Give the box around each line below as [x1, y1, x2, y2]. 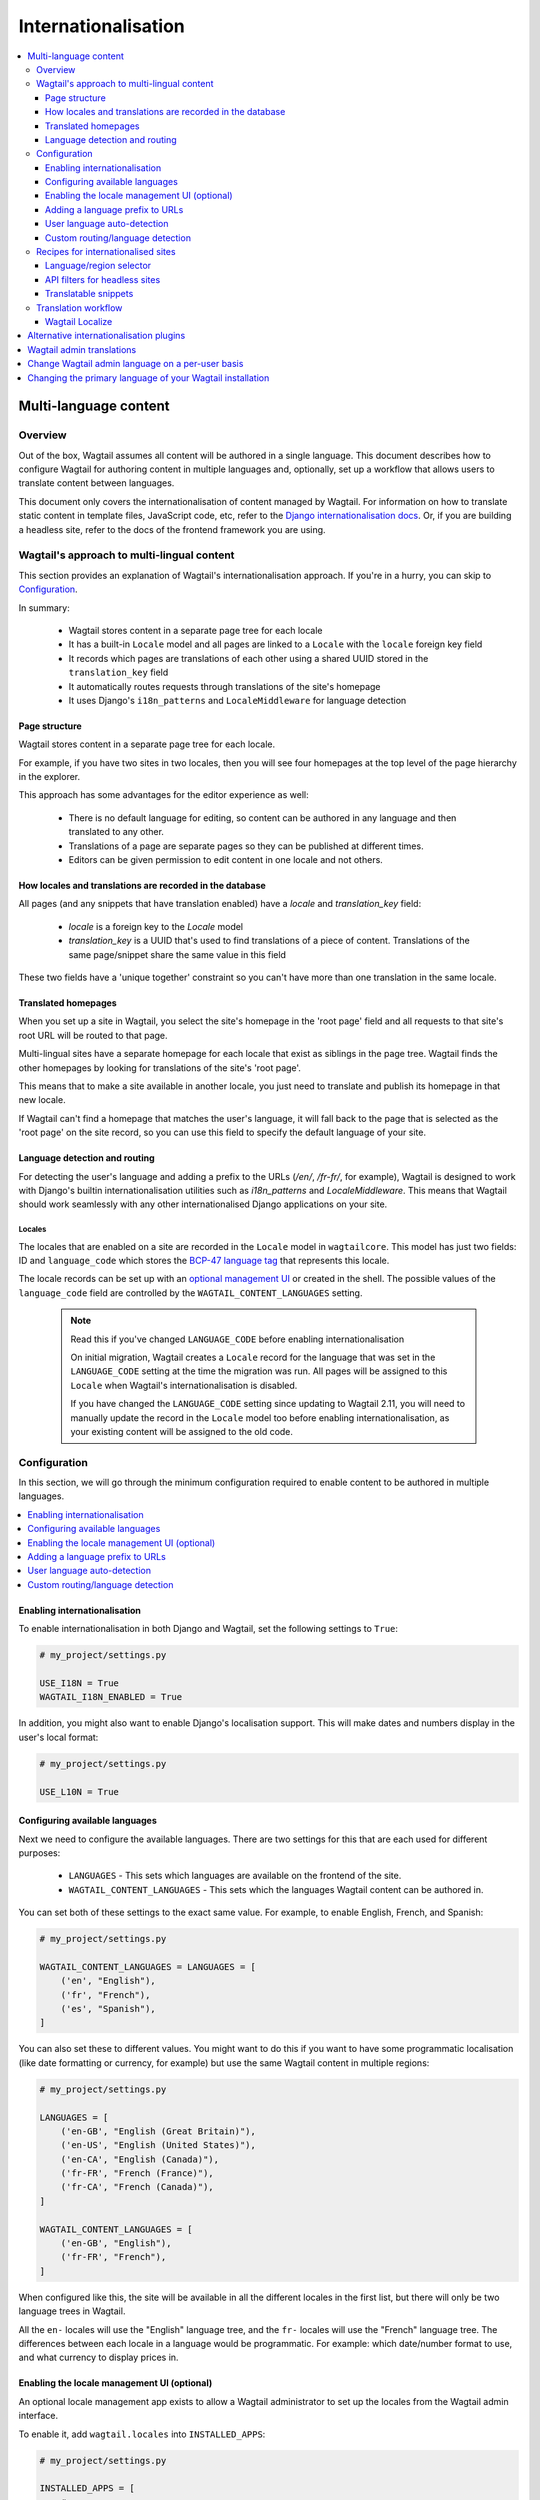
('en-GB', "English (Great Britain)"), [60, 2125, 257, 2137]
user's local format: [18, 1731, 99, 1743]
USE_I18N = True [39, 1677, 120, 1689]
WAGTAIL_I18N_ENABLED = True [39, 1691, 183, 1703]
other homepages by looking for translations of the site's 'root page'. [18, 1061, 302, 1074]
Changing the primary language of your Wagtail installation [27, 371, 270, 384]
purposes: [18, 1846, 61, 1859]
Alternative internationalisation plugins [27, 330, 186, 342]
